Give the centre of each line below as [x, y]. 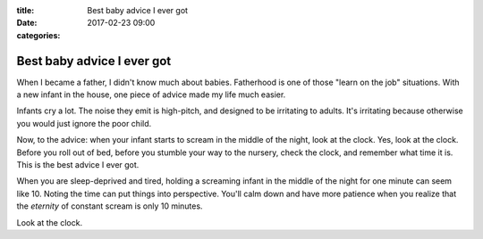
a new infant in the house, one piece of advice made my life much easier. [151, 95]
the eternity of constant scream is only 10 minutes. [110, 206]
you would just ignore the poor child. [84, 123]
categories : [38, 35]
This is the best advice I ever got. [78, 165]
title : [25, 10]
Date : [27, 23]
